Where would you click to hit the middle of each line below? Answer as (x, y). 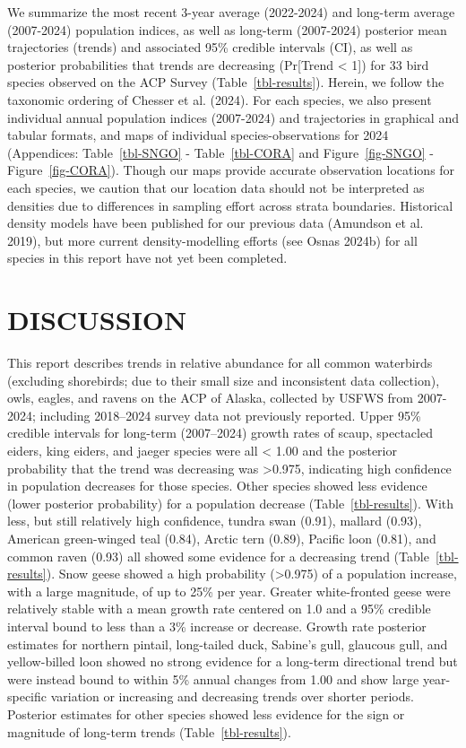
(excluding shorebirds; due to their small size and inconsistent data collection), (224, 380)
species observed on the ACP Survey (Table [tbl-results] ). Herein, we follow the (226, 82)
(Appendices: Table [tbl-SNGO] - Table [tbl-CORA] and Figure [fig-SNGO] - (221, 152)
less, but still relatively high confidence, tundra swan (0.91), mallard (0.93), (215, 521)
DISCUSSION (97, 320)
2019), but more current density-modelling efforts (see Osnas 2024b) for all (212, 240)
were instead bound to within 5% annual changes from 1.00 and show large (213, 678)
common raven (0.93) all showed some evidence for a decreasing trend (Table (218, 556)
